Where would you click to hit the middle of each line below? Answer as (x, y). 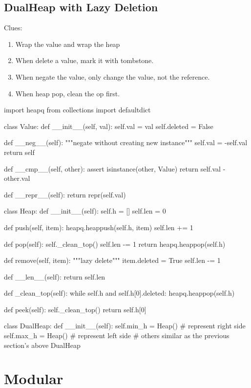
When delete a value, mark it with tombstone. (84, 60)
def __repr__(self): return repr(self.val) (65, 194)
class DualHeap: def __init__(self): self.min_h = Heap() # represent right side (125, 326)
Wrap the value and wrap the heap (68, 44)
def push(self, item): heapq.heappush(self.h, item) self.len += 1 (99, 227)
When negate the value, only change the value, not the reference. (113, 76)
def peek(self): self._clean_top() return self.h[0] (75, 309)
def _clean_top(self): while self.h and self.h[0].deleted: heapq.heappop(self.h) (119, 293)
